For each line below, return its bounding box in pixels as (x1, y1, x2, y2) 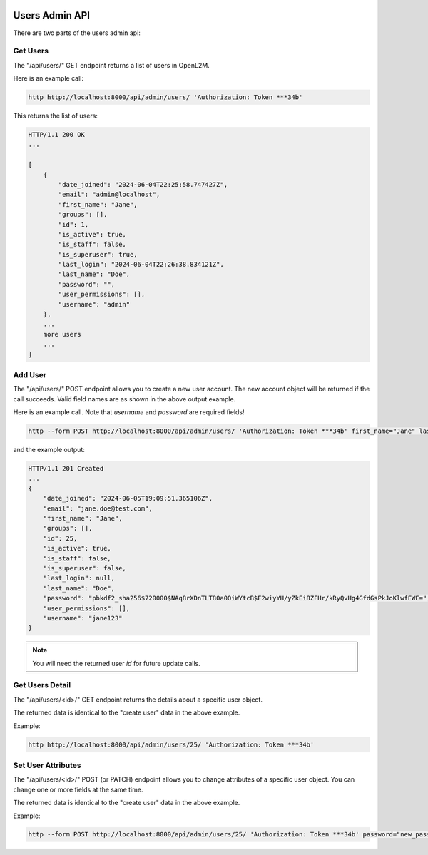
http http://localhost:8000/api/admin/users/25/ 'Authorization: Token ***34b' (28, 740, 315, 749)
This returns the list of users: (13, 111, 98, 121)
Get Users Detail (13, 680, 71, 690)
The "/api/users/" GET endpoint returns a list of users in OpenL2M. (13, 61, 210, 69)
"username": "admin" (58, 300, 131, 308)
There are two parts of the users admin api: (13, 29, 141, 37)
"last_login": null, (43, 574, 116, 583)
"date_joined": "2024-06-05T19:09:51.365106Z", (43, 494, 213, 503)
